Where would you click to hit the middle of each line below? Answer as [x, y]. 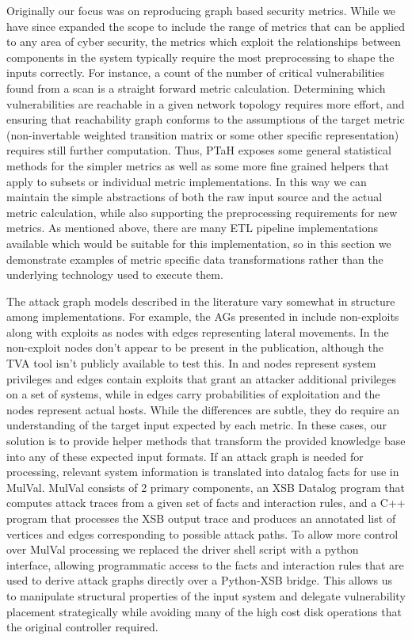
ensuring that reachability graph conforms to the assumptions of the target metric [206, 119]
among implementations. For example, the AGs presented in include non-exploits [203, 316]
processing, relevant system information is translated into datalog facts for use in [203, 472]
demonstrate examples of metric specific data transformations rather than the [195, 259]
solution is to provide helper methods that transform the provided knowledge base [206, 441]
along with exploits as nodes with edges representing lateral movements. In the [198, 331]
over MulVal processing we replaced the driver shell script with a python [183, 549]
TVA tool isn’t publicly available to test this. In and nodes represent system [191, 363]
